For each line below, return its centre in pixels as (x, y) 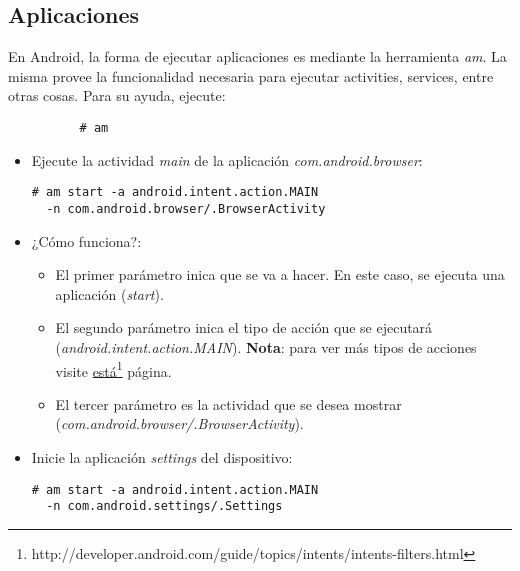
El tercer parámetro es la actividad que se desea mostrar (228, 403)
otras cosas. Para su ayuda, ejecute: (117, 95)
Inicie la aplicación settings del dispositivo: (162, 456)
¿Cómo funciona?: (86, 240)
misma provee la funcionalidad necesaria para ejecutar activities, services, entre (251, 75)
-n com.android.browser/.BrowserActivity (186, 208)
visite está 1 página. (113, 369)
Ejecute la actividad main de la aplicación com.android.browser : (227, 159)
